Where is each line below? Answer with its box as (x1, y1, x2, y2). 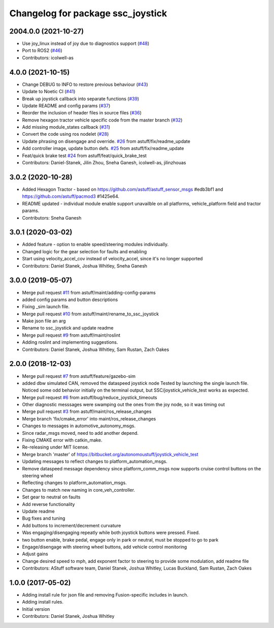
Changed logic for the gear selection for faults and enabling (22, 248, 147, 254)
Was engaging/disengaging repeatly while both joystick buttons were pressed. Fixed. (22, 529, 200, 536)
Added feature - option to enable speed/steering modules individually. (22, 242, 169, 248)
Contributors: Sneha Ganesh (22, 215, 82, 221)
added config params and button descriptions (22, 296, 118, 303)
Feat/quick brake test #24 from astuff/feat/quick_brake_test (22, 153, 147, 159)
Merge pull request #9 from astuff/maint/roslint (22, 332, 120, 338)
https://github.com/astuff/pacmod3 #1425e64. (22, 193, 119, 199)
